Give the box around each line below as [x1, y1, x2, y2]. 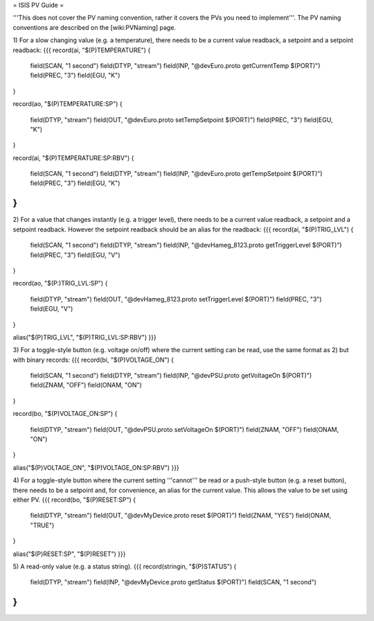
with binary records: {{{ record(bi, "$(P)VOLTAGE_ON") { [12, 356, 175, 364]
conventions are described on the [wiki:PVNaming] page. [12, 23, 177, 31]
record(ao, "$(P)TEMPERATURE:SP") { [12, 100, 123, 108]
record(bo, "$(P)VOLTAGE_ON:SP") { [12, 410, 118, 418]
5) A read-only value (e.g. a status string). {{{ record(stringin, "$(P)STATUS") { [12, 562, 237, 570]
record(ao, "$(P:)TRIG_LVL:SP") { [12, 279, 108, 288]
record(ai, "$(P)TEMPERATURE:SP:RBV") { [12, 153, 134, 162]
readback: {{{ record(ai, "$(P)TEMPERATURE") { [12, 46, 151, 54]
